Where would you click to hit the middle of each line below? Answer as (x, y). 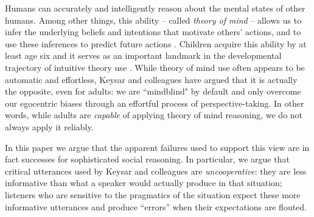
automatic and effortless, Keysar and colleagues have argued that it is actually (151, 79)
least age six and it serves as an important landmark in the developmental (143, 55)
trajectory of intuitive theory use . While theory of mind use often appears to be (155, 67)
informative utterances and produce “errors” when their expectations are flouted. (156, 206)
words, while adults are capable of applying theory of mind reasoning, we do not (154, 115)
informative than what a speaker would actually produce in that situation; (144, 183)
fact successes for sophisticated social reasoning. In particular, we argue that (147, 159)
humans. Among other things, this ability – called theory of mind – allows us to (153, 20)
